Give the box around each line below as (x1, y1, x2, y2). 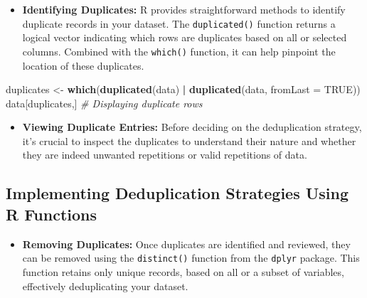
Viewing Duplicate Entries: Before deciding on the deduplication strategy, (22, 119, 362, 134)
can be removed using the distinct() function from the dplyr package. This (22, 250, 360, 265)
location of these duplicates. (22, 58, 144, 73)
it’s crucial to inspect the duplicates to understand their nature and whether (22, 133, 356, 148)
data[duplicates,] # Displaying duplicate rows (6, 95, 203, 110)
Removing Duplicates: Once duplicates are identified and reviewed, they (22, 236, 351, 251)
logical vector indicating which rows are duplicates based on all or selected (22, 30, 347, 45)
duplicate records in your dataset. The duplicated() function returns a (22, 16, 336, 31)
